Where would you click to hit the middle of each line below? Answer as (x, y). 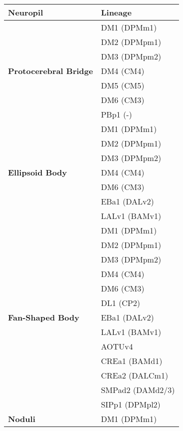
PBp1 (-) (116, 114)
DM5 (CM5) (123, 85)
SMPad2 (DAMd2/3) (138, 390)
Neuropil (26, 12)
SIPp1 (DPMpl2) (131, 404)
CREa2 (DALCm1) (135, 375)
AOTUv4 (117, 346)
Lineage (116, 12)
